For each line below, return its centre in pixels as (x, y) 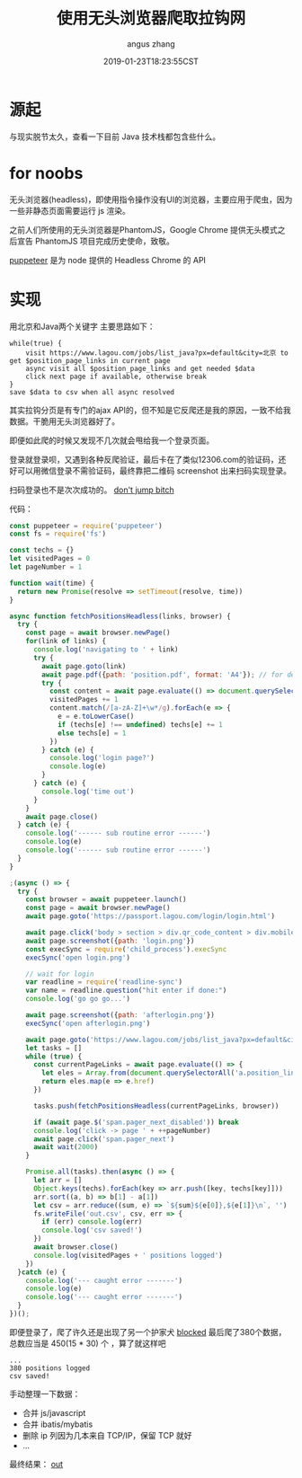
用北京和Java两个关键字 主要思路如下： (82, 326)
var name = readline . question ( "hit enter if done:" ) (126, 991)
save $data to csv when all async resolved (92, 392)
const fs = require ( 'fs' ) (58, 534)
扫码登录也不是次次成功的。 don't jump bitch (92, 490)
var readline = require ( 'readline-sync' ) (104, 982)
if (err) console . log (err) (92, 1222)
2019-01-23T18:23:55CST (151, 61)
